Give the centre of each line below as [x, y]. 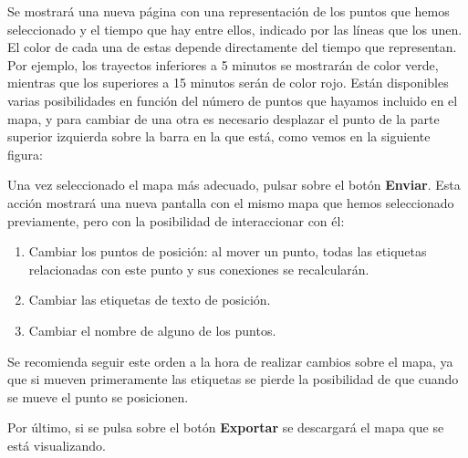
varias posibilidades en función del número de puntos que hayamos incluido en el [233, 100]
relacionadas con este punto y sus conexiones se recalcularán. [199, 269]
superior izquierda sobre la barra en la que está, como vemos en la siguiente [219, 136]
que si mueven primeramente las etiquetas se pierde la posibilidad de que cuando [233, 379]
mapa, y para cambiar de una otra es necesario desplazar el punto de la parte [224, 118]
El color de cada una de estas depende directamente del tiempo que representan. [232, 47]
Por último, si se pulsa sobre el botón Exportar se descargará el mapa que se [226, 427]
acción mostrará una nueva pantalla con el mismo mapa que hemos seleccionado [231, 202]
